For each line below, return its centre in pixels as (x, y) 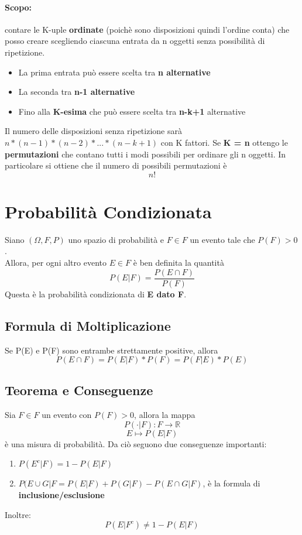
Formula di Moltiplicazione (88, 325)
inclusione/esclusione (61, 495)
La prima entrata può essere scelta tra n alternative (114, 72)
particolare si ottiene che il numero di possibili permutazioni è (116, 165)
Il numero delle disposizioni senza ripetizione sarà (93, 131)
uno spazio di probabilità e (116, 239)
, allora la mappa (165, 415)
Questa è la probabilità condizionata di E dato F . (96, 294)
